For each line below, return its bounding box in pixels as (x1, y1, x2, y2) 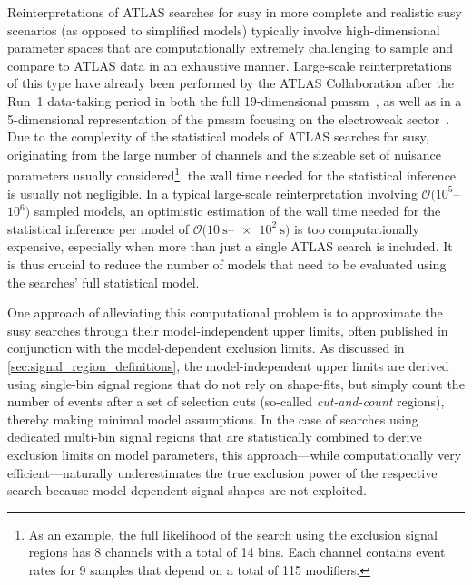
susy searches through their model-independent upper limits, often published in (7, 320, 448, 339)
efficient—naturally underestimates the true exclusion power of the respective (7, 463, 438, 482)
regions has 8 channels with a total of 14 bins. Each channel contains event (28, 542, 446, 561)
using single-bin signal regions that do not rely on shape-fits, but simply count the (7, 374, 465, 393)
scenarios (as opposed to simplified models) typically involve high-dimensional (7, 20, 440, 39)
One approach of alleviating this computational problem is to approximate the (7, 303, 443, 322)
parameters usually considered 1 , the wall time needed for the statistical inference (7, 163, 457, 184)
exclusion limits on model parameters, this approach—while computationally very (7, 444, 462, 463)
